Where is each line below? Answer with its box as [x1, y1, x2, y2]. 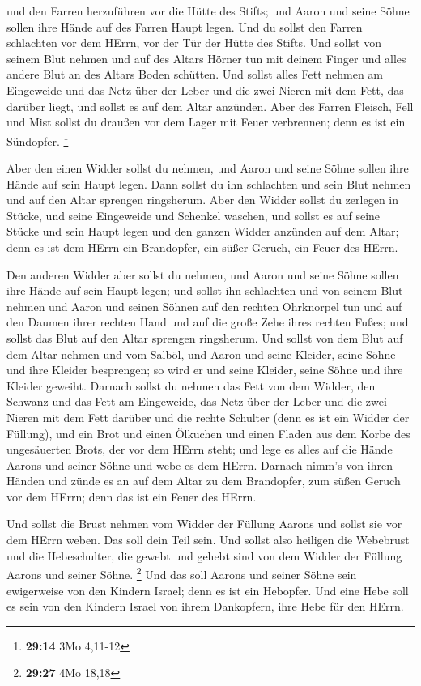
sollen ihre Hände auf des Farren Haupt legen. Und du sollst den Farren [6, 18, 363, 35]
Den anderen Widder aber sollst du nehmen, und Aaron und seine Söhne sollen [6, 266, 399, 283]
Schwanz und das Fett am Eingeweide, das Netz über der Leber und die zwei [6, 393, 387, 410]
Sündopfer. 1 [6, 130, 69, 149]
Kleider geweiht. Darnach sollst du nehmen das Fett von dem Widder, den [6, 377, 376, 394]
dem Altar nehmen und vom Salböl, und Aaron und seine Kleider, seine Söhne [6, 345, 396, 362]
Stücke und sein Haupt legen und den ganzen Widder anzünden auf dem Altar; [6, 223, 399, 240]
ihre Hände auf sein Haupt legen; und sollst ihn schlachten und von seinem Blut [6, 282, 403, 299]
